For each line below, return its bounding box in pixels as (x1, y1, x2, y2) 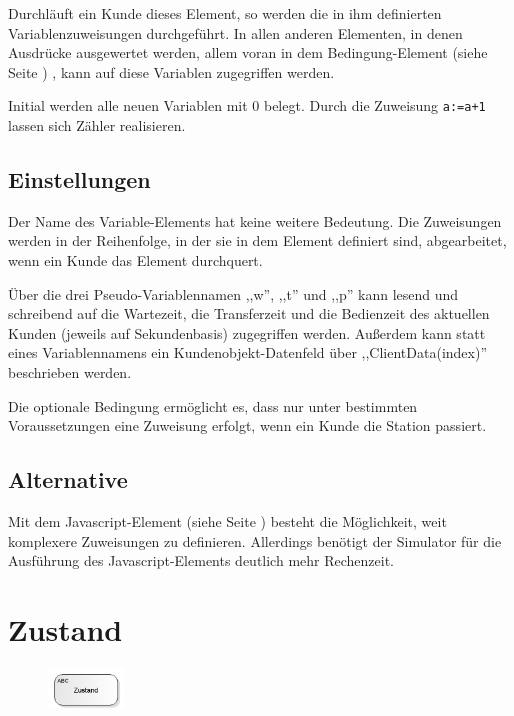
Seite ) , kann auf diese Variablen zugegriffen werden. (8, 61, 335, 82)
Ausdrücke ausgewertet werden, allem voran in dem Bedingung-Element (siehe (8, 42, 488, 63)
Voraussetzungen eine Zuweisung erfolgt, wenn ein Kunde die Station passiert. (8, 415, 487, 436)
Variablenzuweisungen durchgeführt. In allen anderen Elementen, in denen (8, 22, 463, 43)
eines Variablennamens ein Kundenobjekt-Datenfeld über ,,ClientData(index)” (8, 342, 488, 363)
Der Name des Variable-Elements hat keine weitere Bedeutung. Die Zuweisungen (8, 210, 502, 231)
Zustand (8, 608, 123, 649)
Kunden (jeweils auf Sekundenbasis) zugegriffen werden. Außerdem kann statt (8, 322, 486, 343)
